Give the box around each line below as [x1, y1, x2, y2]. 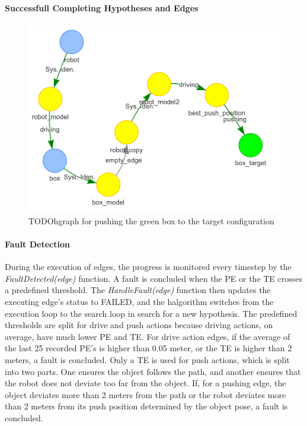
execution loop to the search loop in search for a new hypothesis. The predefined [5, 307, 298, 319]
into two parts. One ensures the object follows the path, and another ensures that [5, 365, 301, 377]
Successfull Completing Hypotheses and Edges [5, 1, 199, 14]
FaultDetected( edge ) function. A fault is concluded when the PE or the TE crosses [5, 272, 303, 284]
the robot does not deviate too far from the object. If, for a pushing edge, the [5, 377, 286, 389]
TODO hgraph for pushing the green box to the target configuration [28, 214, 274, 227]
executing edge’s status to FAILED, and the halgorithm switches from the [5, 295, 274, 308]
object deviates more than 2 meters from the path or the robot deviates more [5, 388, 286, 400]
